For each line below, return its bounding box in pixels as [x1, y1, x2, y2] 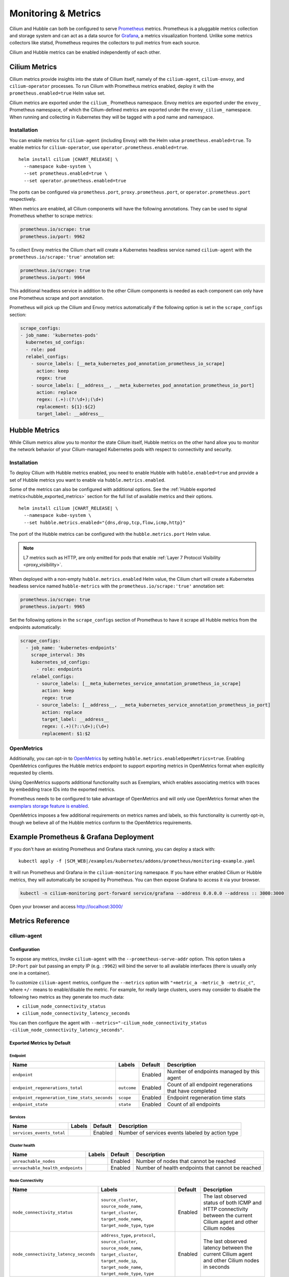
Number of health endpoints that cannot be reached [136, 1165, 261, 1172]
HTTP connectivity [203, 1205, 249, 1213]
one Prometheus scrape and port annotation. [9, 295, 104, 301]
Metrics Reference [9, 917, 70, 926]
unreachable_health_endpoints [12, 1165, 83, 1171]
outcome [118, 1085, 136, 1091]
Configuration [9, 947, 40, 953]
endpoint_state [12, 1101, 48, 1107]
